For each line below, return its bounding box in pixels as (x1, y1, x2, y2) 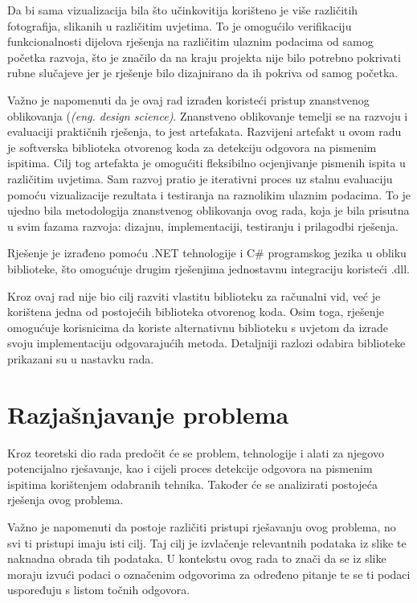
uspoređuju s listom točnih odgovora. (7, 581, 190, 598)
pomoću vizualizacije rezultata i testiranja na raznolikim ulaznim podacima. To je (7, 186, 411, 203)
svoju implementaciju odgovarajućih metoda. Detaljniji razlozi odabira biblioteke (7, 334, 406, 351)
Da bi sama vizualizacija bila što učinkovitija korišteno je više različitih (7, 2, 358, 18)
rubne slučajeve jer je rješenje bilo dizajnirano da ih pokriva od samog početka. (7, 64, 399, 81)
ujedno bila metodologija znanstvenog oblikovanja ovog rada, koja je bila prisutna (7, 202, 410, 219)
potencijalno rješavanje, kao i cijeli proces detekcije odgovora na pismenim (7, 460, 373, 477)
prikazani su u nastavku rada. (7, 350, 154, 367)
